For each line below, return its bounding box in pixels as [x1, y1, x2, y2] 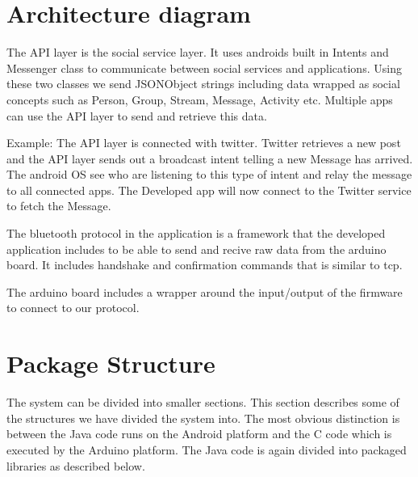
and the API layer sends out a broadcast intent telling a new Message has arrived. [6, 150, 413, 167]
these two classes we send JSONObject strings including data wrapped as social [6, 75, 400, 92]
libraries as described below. [6, 457, 145, 474]
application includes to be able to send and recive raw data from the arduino [6, 240, 387, 257]
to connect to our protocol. [6, 299, 140, 316]
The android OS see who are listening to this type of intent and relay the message [6, 166, 412, 183]
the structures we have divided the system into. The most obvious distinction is [6, 409, 400, 426]
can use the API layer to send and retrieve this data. [6, 107, 267, 124]
